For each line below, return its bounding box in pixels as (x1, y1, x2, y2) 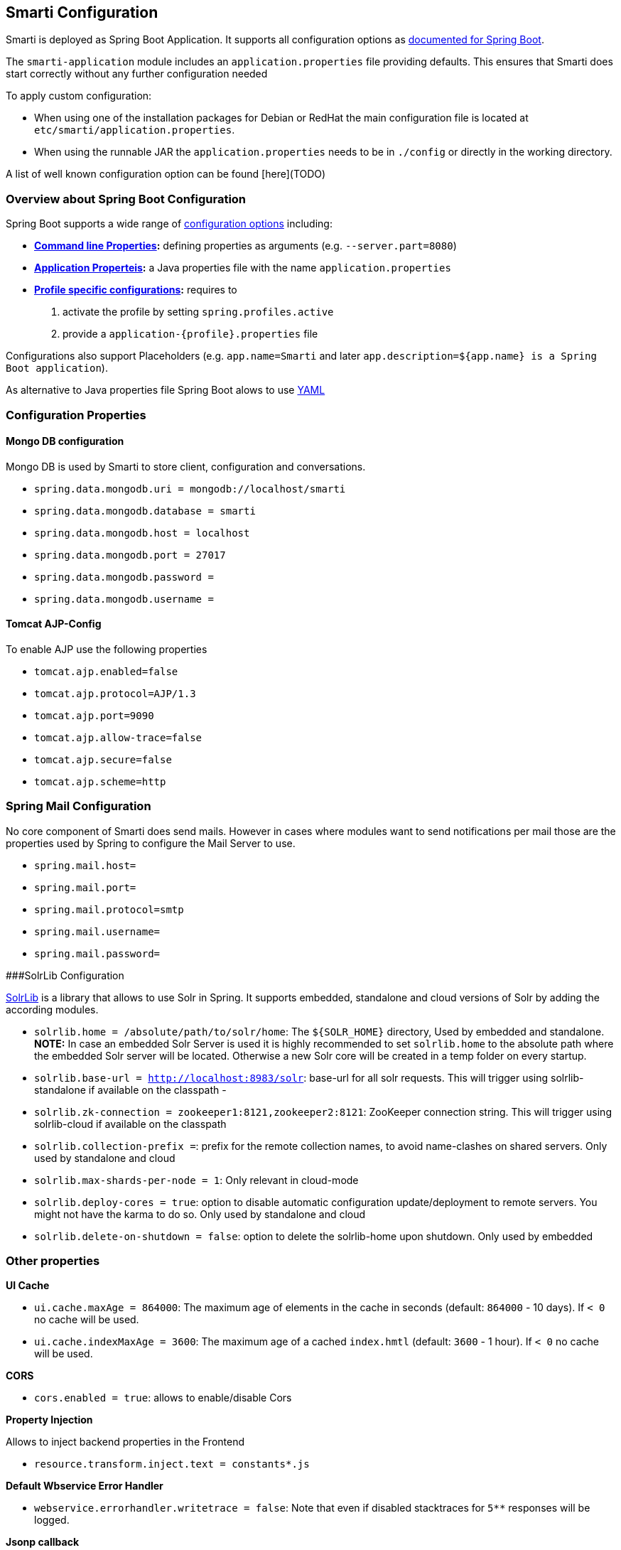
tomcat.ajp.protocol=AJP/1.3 (34, 687, 196, 699)
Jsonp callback (6, 1536, 80, 1549)
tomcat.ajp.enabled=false (34, 665, 178, 677)
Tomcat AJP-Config (6, 618, 102, 630)
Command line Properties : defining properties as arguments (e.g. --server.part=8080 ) (34, 240, 457, 252)
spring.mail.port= (34, 881, 136, 893)
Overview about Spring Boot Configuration (6, 191, 247, 206)
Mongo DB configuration (6, 435, 124, 448)
